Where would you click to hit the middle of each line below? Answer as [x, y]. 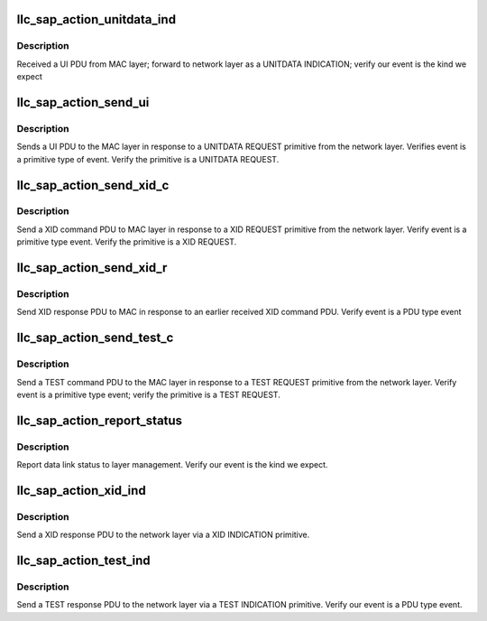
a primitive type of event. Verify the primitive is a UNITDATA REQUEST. [148, 159]
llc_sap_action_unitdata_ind [96, 19]
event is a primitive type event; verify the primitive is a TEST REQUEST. [149, 394]
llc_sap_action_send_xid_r [92, 268]
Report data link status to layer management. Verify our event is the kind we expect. [172, 465]
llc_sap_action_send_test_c [95, 338]
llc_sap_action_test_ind [83, 561]
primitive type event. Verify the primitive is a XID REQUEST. [127, 242]
